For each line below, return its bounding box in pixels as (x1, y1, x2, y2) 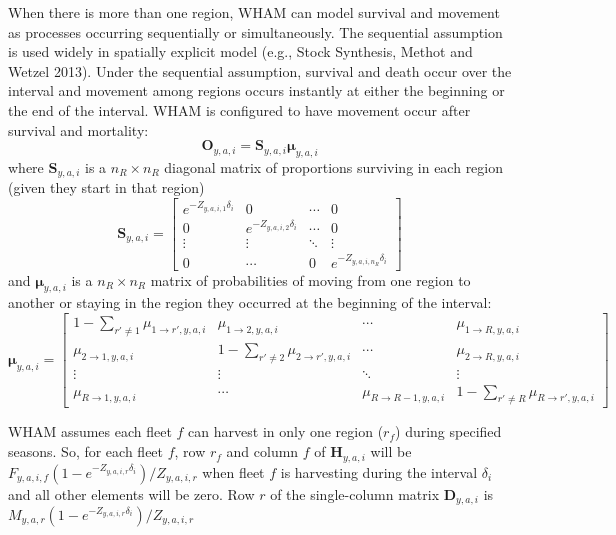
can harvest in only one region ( (188, 421, 384, 442)
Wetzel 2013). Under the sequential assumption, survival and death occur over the (8, 60, 512, 81)
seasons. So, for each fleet (8, 441, 164, 462)
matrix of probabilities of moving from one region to (150, 269, 471, 290)
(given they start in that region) (8, 177, 205, 198)
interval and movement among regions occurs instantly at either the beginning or (8, 80, 505, 101)
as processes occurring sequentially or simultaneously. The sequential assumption (8, 21, 503, 42)
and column (226, 441, 299, 462)
